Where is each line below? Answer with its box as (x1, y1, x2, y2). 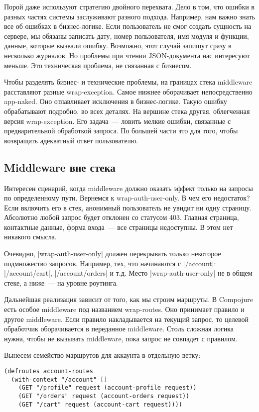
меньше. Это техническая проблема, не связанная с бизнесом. (4, 60, 192, 70)
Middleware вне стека (4, 159, 116, 175)
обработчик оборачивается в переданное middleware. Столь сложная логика (4, 323, 234, 334)
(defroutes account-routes (4, 368, 93, 375)
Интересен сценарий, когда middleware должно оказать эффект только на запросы (4, 183, 253, 193)
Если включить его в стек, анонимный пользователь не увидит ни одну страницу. (4, 202, 252, 212)
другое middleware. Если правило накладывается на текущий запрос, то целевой (4, 313, 249, 324)
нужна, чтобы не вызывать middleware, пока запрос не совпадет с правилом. (4, 333, 238, 343)
